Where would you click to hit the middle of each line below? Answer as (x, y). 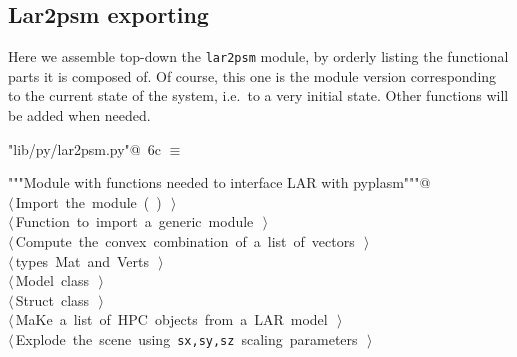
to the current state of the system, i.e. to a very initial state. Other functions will (258, 95)
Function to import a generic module (134, 221)
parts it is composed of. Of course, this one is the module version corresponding (252, 75)
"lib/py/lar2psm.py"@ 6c (84, 148)
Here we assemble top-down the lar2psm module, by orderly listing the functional (258, 56)
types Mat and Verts (82, 260)
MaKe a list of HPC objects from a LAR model (171, 319)
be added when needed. (79, 115)
